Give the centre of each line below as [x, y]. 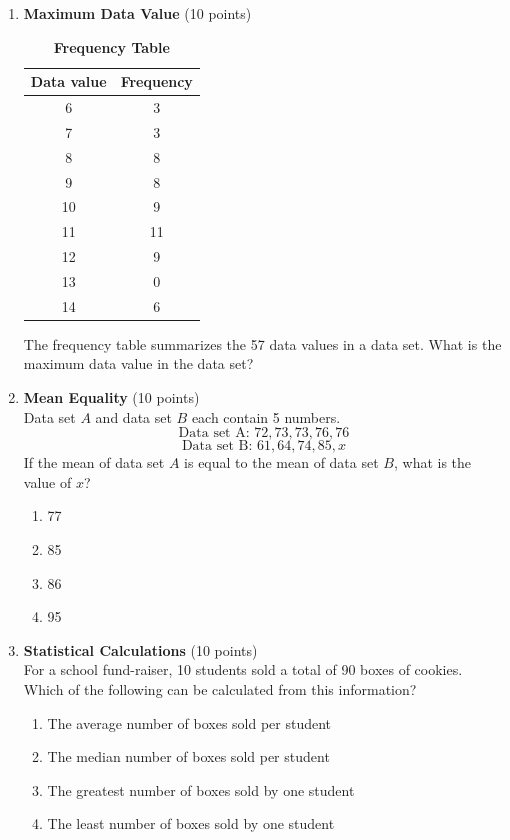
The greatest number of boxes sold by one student [201, 789]
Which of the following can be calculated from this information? [220, 689]
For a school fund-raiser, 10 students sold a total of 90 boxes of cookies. [243, 669]
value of [47, 481]
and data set [133, 416]
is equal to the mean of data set [281, 462]
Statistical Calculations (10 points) [140, 649]
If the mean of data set [94, 462]
